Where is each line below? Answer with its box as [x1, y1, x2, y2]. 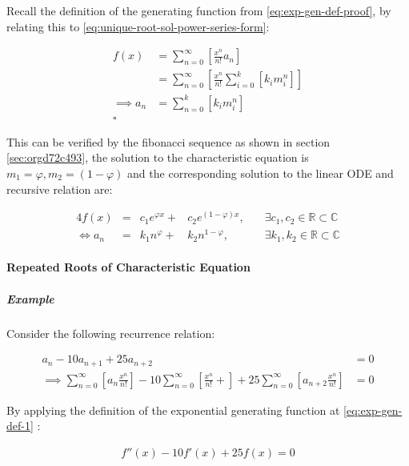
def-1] [6, 417, 34, 434]
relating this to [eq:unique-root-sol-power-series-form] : [6, 18, 270, 34]
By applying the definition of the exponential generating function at [6, 401, 340, 418]
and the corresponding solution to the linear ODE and [127, 165, 394, 181]
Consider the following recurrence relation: [6, 324, 215, 341]
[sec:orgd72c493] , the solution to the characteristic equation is [6, 149, 309, 166]
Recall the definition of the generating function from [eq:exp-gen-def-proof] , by [6, 2, 391, 18]
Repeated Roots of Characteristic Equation [6, 259, 251, 275]
